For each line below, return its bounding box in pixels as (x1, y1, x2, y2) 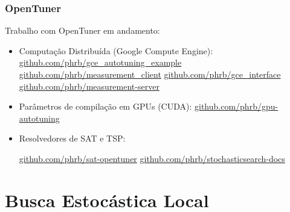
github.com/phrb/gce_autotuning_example (19, 56, 182, 69)
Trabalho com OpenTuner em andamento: (5, 24, 160, 37)
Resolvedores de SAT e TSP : (19, 132, 126, 145)
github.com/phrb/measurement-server (19, 79, 159, 92)
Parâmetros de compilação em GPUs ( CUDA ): (19, 100, 192, 113)
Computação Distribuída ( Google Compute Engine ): (19, 44, 213, 57)
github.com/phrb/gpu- (195, 100, 279, 113)
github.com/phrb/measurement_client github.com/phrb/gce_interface (19, 68, 281, 80)
